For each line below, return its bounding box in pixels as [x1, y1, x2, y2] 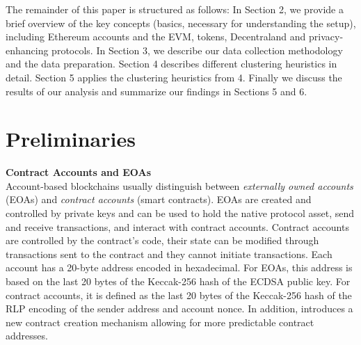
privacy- [309, 29, 344, 44]
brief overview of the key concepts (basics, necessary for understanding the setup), [6, 15, 356, 30]
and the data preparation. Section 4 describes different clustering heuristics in [6, 56, 337, 71]
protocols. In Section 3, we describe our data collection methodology [51, 42, 343, 57]
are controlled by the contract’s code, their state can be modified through [6, 233, 319, 248]
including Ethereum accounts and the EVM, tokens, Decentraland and [6, 29, 306, 44]
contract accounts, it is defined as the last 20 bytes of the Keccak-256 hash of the [6, 287, 352, 302]
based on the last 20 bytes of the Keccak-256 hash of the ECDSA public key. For [6, 274, 351, 289]
